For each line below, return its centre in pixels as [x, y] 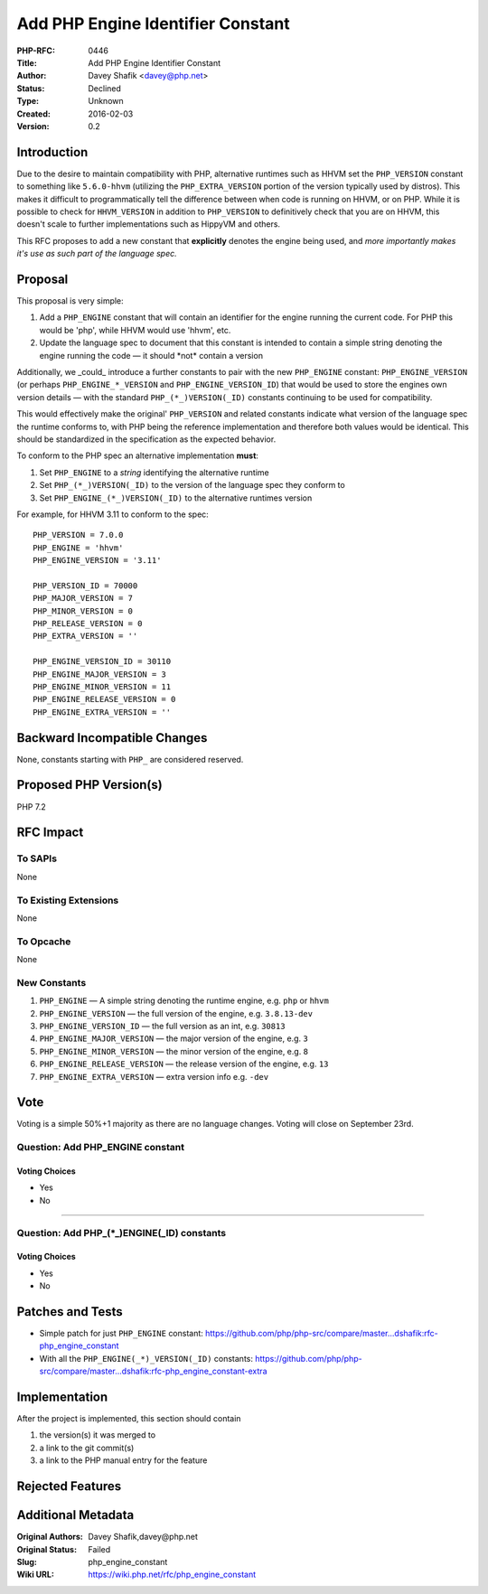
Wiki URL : [35, 1575]
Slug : [27, 1561]
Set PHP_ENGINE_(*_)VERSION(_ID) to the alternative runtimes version [176, 498]
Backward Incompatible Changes [112, 738]
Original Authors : [50, 1537]
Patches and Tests [70, 1312]
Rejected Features [69, 1486]
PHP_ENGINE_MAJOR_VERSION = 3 [100, 674]
